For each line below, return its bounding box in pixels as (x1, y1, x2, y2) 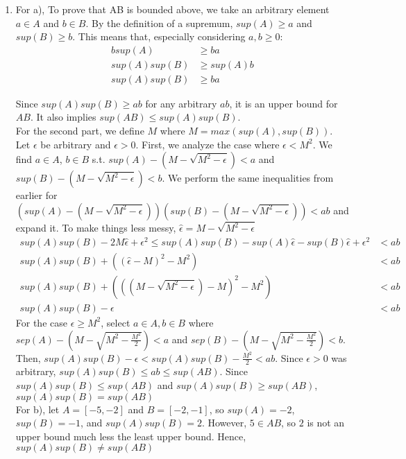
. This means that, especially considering (72, 29, 246, 44)
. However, (201, 415, 247, 430)
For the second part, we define (15, 123, 144, 138)
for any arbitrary (145, 96, 217, 110)
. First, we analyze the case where (135, 137, 280, 151)
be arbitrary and (40, 137, 111, 151)
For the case (15, 315, 67, 329)
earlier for (15, 188, 58, 202)
